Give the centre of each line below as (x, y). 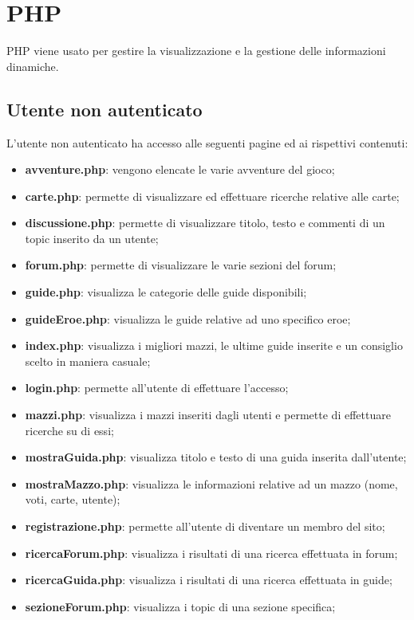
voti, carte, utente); (73, 499)
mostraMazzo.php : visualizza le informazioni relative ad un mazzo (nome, (211, 483)
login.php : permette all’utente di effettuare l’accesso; (157, 388)
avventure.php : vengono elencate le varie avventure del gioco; (180, 169)
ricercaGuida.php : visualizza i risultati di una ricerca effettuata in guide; (209, 580)
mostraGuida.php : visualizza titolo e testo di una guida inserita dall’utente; (216, 457)
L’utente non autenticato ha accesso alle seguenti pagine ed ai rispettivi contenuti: (207, 142)
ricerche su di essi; (69, 430)
